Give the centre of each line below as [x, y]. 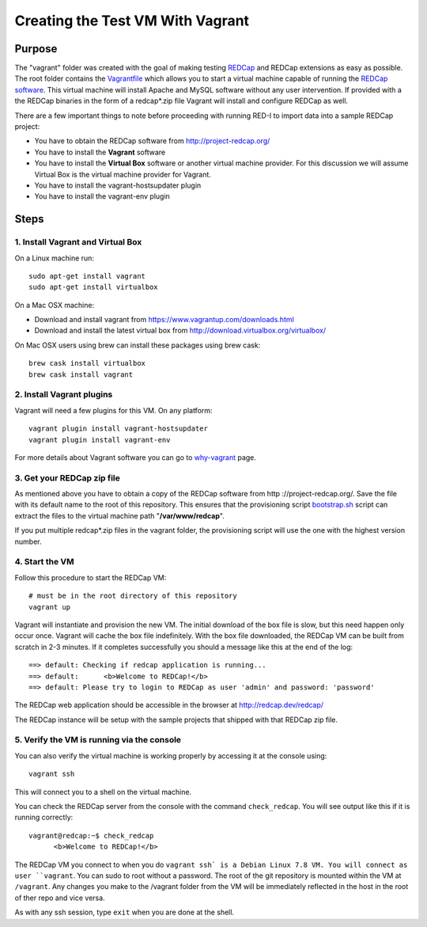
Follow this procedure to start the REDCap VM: [91, 577]
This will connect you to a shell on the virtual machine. [103, 792]
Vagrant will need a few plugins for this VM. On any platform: [113, 410]
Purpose [36, 49]
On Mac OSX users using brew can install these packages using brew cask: [138, 345]
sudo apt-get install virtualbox [93, 287]
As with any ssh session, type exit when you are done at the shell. [125, 912]
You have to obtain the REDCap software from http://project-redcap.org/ [152, 141]
